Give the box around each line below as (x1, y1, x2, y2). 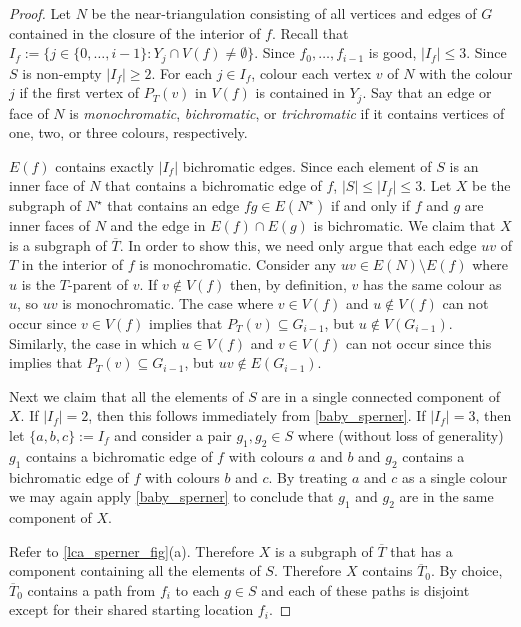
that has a (390, 540, 453, 561)
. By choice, (431, 560, 503, 581)
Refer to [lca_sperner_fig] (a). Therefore (9, 540, 255, 561)
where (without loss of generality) (297, 425, 504, 445)
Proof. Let (9, 3, 71, 23)
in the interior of (21, 254, 124, 275)
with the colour (419, 62, 513, 83)
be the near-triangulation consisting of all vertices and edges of (91, 3, 477, 23)
